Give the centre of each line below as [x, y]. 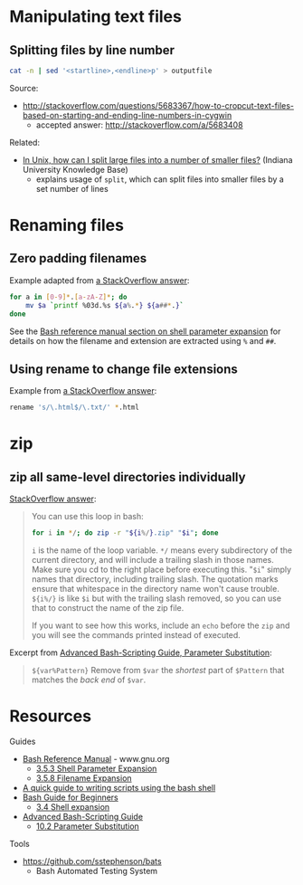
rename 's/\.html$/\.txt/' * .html [75, 408]
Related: [25, 142]
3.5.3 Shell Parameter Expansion [96, 768]
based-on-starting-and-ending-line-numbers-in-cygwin [127, 115]
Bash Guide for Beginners [71, 797]
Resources [51, 716]
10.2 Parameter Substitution [88, 826]
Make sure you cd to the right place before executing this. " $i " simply [161, 570]
